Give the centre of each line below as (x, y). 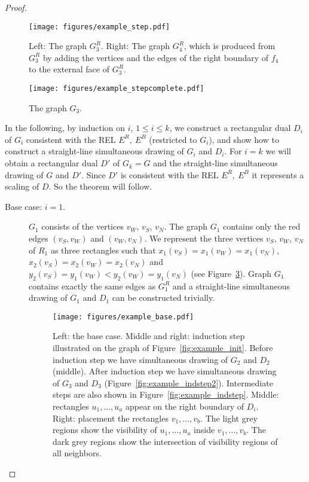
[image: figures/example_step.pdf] (100, 27)
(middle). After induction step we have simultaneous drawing (165, 371)
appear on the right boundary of (185, 406)
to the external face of (69, 69)
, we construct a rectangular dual (230, 128)
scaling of (22, 186)
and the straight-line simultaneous (215, 163)
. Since (94, 174)
